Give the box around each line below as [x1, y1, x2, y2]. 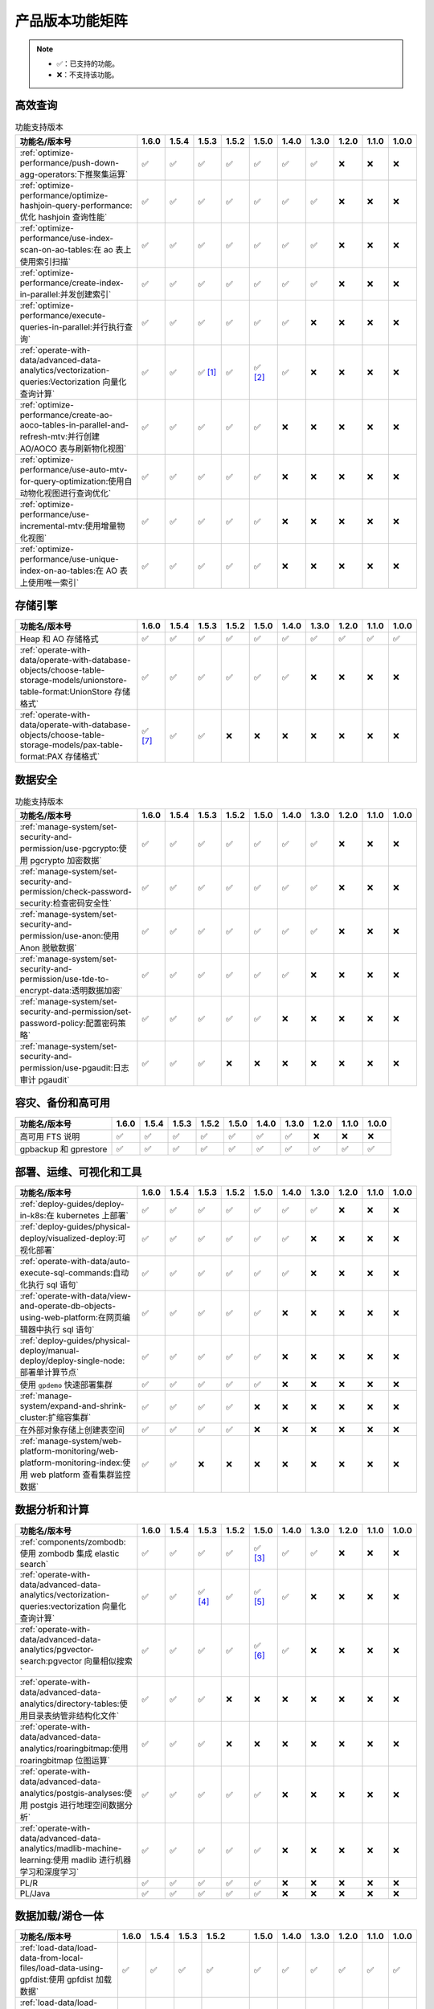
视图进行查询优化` [43, 487, 112, 498]
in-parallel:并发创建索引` [19, 288, 112, 300]
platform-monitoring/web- [19, 1446, 119, 1457]
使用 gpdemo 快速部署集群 [19, 1379, 113, 1390]
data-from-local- [19, 1953, 84, 1964]
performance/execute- [19, 309, 106, 321]
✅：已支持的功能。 [56, 59, 120, 68]
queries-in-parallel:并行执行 [19, 321, 125, 333]
